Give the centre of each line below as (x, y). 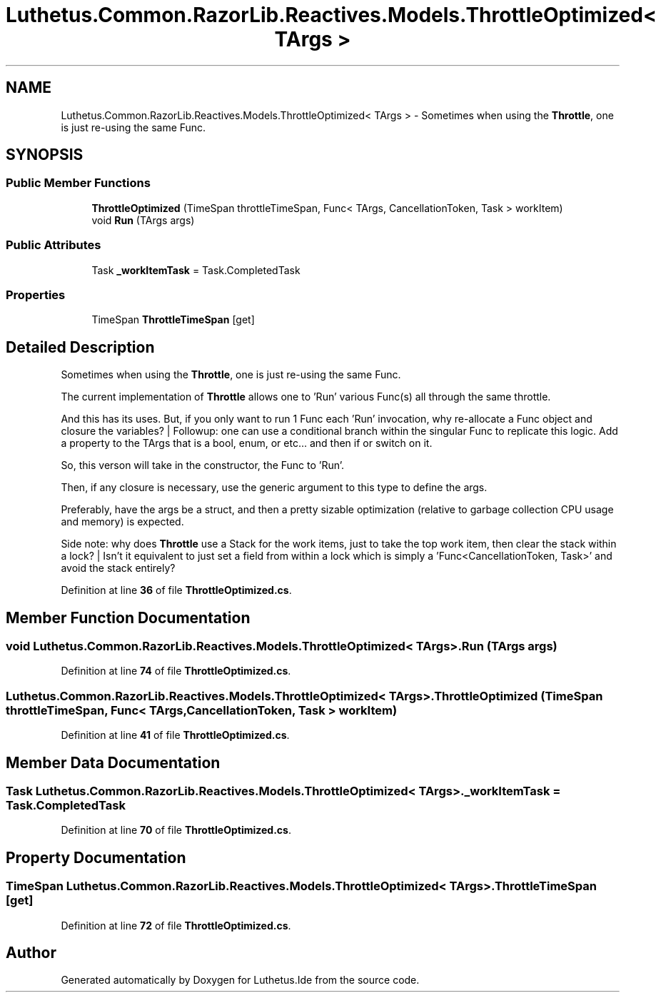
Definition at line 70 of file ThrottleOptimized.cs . (176, 830)
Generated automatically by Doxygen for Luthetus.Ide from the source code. (240, 980)
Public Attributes (54, 245)
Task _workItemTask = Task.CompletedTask (196, 270)
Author (31, 952)
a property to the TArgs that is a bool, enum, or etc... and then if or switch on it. (247, 443)
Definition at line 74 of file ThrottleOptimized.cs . (176, 671)
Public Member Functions (78, 183)
